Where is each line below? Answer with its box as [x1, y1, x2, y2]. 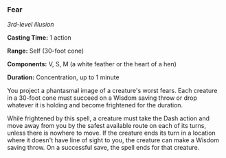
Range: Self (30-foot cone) [7, 47, 84, 55]
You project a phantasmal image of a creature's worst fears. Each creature [7, 87, 218, 95]
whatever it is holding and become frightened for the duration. [7, 101, 183, 109]
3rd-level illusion [7, 21, 54, 29]
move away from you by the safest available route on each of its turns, [7, 122, 207, 130]
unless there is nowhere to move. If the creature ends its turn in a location [7, 129, 216, 137]
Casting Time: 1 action [7, 34, 72, 42]
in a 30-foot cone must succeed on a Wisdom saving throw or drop [7, 94, 197, 102]
